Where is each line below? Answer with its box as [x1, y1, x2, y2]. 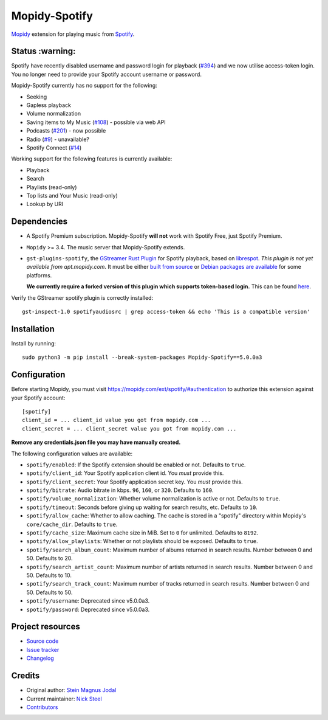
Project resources [11, 621, 80, 632]
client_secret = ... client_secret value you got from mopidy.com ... [22, 425, 237, 432]
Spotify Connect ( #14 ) [26, 144, 82, 151]
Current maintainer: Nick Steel [26, 695, 103, 702]
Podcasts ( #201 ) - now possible [26, 127, 106, 134]
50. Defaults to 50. [26, 589, 73, 596]
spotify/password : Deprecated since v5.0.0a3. [26, 606, 150, 613]
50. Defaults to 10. [26, 572, 72, 579]
